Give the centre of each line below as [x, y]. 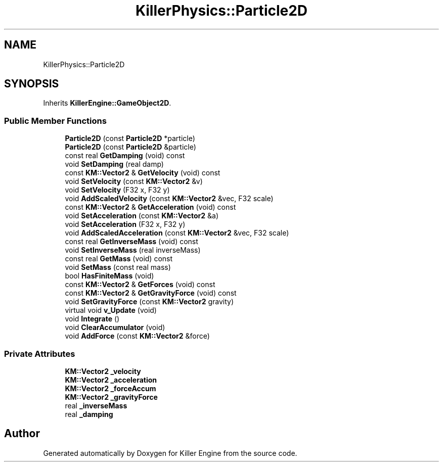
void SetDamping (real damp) [114, 164]
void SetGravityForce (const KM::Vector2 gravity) [149, 302]
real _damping [89, 414]
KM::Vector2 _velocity [103, 371]
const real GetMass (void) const [119, 259]
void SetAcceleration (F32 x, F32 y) [125, 224]
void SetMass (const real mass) [118, 267]
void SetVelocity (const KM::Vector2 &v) [134, 181]
